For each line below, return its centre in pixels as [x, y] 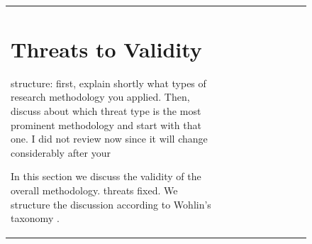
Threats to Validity [106, 49]
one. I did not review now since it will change [109, 139]
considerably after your [61, 152]
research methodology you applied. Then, [100, 97]
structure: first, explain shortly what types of [108, 83]
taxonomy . [35, 218]
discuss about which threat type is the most [106, 111]
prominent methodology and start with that [106, 124]
